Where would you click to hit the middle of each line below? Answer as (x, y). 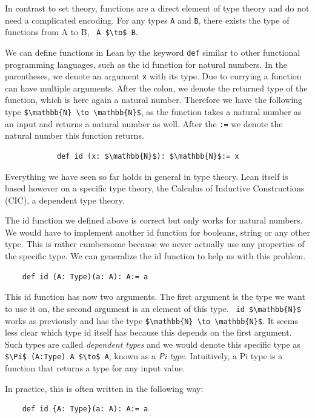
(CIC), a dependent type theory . (65, 200)
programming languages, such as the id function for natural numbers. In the (146, 64)
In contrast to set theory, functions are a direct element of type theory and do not (157, 8)
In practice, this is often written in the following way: (104, 388)
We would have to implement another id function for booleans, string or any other (157, 232)
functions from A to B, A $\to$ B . (71, 32)
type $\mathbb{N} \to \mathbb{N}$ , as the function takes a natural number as (153, 111)
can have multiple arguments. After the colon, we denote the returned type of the (156, 88)
